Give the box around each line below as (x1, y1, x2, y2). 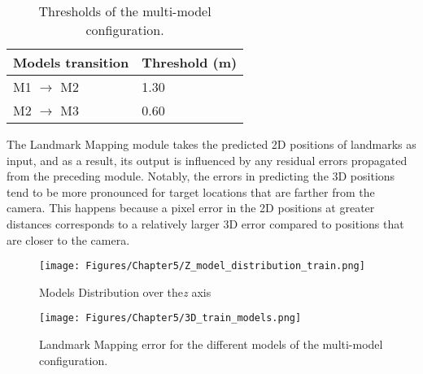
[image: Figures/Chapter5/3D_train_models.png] (39, 312, 302, 324)
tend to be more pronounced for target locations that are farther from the (7, 183, 375, 200)
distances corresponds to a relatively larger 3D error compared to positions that (7, 215, 404, 232)
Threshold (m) (142, 53, 238, 72)
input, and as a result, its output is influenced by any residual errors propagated (7, 151, 408, 168)
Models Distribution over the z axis (39, 283, 211, 300)
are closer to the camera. (7, 231, 130, 248)
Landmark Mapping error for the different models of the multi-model (39, 336, 383, 353)
